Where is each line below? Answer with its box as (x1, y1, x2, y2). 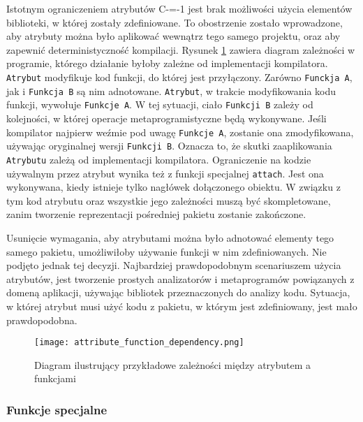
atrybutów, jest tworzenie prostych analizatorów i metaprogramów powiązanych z (6, 271, 355, 286)
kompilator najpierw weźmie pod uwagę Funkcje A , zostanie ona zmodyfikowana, (6, 124, 354, 139)
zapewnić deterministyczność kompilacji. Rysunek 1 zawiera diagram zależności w (6, 42, 355, 57)
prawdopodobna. (6, 312, 77, 327)
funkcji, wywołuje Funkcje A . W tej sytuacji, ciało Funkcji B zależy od (6, 97, 313, 112)
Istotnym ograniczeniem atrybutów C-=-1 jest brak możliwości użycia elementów (6, 1, 353, 15)
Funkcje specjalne (6, 400, 108, 418)
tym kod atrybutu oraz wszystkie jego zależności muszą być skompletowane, (6, 193, 331, 208)
